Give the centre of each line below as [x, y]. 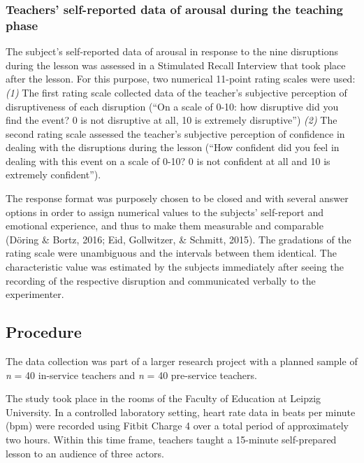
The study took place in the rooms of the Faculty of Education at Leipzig [163, 398]
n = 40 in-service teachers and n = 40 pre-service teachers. [131, 375]
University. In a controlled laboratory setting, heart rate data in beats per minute [181, 412]
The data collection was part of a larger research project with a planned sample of [182, 361]
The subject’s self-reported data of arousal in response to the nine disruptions [172, 51]
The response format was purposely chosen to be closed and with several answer [177, 198]
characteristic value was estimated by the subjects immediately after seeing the [175, 267]
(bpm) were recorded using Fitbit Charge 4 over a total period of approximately [177, 426]
